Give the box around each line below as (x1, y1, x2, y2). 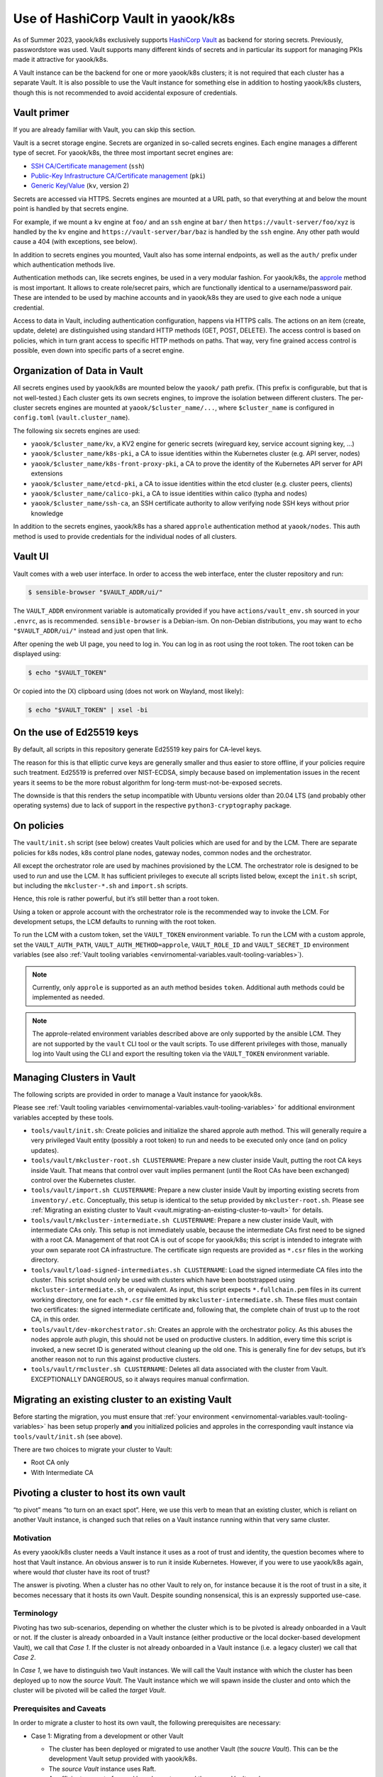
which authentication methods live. (13, 260, 116, 269)
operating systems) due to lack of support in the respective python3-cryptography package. (13, 801, 292, 810)
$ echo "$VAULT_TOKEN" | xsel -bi (28, 706, 148, 714)
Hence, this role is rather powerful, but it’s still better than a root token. (13, 894, 220, 903)
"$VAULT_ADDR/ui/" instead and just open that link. (13, 626, 168, 635)
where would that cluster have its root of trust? (13, 1567, 150, 1576)
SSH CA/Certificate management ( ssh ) (30, 161, 145, 170)
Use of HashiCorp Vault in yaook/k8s (13, 11, 235, 26)
